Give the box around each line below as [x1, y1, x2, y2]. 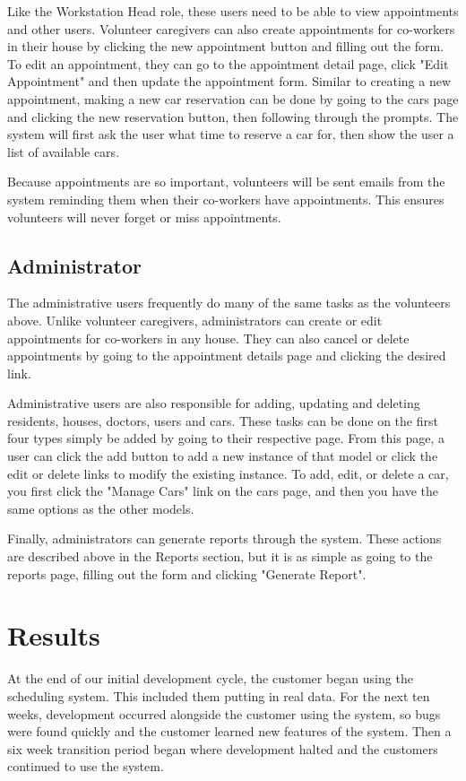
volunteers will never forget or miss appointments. [7, 207, 281, 226]
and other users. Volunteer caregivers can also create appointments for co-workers [7, 19, 455, 38]
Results [7, 617, 100, 654]
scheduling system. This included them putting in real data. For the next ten [7, 686, 430, 705]
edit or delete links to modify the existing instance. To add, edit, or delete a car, [7, 464, 449, 482]
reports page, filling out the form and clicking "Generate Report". [7, 564, 367, 583]
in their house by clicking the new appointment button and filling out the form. [7, 37, 444, 56]
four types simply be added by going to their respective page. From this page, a [7, 429, 444, 447]
